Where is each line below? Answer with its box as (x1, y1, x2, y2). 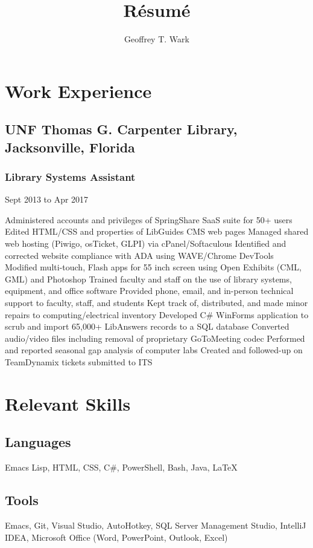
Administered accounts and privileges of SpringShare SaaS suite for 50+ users (5, 213, 292, 226)
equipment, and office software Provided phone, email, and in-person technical (5, 284, 294, 297)
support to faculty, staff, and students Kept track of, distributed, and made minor (5, 296, 308, 309)
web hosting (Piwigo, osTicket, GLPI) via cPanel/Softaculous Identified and (5, 237, 286, 250)
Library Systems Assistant (5, 169, 136, 184)
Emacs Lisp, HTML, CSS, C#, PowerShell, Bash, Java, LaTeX (5, 461, 238, 474)
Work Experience (5, 78, 152, 103)
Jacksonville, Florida (5, 137, 135, 156)
